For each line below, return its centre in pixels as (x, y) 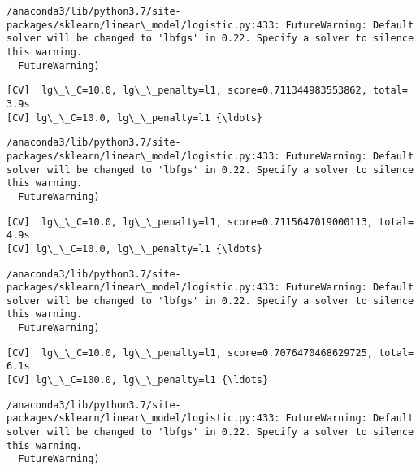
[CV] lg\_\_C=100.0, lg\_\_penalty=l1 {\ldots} (138, 380)
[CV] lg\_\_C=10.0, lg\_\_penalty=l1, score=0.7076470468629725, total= (210, 353)
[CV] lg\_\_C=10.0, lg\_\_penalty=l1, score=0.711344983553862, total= (207, 91)
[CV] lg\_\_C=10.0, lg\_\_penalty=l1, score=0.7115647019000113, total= (210, 222)
